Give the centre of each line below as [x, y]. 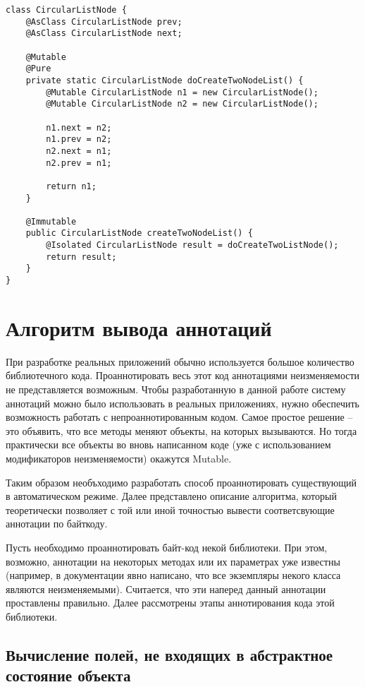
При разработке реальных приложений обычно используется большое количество [180, 361]
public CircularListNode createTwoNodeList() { [139, 233]
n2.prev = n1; [79, 163]
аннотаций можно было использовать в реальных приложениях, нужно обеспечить [182, 403]
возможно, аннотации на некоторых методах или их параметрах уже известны [173, 561]
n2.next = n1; [79, 151]
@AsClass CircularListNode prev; [104, 22]
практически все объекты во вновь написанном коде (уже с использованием [168, 444]
